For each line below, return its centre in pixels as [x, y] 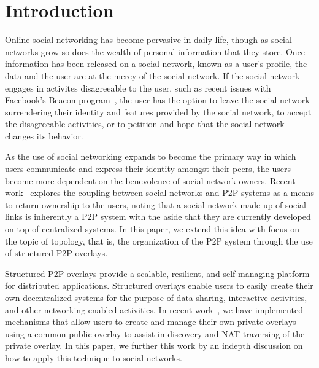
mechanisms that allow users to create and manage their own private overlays [151, 322]
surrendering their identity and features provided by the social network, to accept [158, 112]
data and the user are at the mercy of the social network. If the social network [152, 75]
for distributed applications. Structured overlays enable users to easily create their [159, 285]
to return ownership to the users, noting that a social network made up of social [156, 204]
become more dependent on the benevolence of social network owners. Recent [150, 180]
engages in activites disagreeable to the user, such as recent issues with [138, 88]
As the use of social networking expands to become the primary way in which [151, 156]
